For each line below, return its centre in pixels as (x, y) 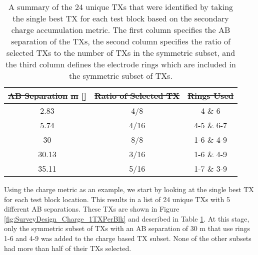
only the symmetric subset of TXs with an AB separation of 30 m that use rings (127, 228)
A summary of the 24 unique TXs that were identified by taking (121, 7)
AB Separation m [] (47, 96)
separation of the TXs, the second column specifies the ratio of (121, 41)
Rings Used (211, 96)
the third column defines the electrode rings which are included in (121, 64)
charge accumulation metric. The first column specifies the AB (121, 30)
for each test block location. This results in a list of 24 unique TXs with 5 (117, 199)
